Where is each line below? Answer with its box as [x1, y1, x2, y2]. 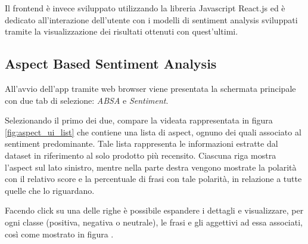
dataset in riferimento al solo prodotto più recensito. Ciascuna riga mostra [5, 149, 276, 161]
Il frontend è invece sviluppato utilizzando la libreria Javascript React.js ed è [5, 2, 285, 14]
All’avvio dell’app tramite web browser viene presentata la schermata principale [5, 82, 296, 94]
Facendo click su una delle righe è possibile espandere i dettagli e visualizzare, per [5, 204, 304, 217]
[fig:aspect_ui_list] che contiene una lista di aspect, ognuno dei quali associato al [5, 125, 301, 138]
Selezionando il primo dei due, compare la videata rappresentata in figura [5, 114, 273, 126]
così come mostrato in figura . [5, 227, 114, 240]
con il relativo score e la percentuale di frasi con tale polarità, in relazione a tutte [5, 172, 302, 185]
